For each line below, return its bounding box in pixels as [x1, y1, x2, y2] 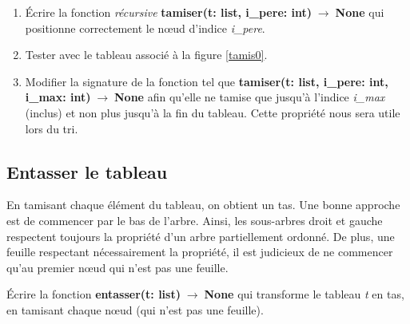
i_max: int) [25, 89, 91, 105]
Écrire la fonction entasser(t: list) [6, 286, 181, 302]
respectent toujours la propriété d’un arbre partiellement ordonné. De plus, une [6, 227, 395, 244]
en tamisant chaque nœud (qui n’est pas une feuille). [6, 301, 264, 318]
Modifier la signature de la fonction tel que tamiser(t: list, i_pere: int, [25, 73, 388, 89]
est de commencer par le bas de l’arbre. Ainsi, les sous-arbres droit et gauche [6, 211, 383, 228]
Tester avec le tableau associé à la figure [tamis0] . [25, 46, 268, 63]
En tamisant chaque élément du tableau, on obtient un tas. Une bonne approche [6, 196, 400, 213]
